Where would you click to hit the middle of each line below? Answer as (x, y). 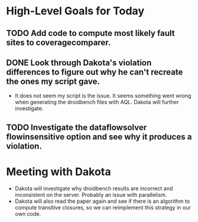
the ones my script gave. (53, 81)
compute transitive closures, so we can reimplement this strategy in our (103, 207)
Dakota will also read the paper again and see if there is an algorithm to (102, 201)
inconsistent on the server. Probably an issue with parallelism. (91, 194)
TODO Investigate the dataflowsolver (77, 127)
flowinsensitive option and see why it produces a (99, 137)
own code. (28, 214)
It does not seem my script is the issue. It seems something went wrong (103, 96)
